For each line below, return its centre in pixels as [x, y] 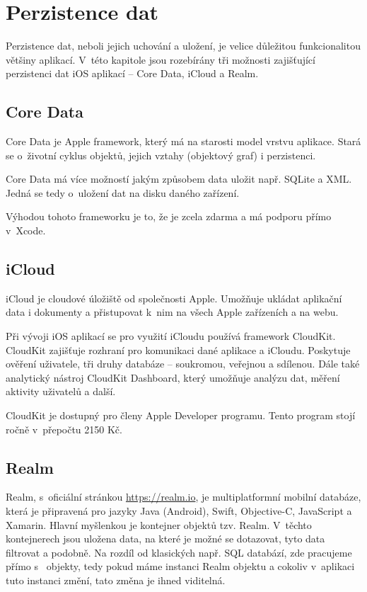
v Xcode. [26, 230]
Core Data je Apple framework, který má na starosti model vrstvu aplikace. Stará [183, 141]
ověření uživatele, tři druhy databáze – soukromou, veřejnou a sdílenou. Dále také [183, 364]
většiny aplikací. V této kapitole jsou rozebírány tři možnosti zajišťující [161, 59]
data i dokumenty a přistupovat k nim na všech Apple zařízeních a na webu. [172, 312]
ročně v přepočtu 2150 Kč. [64, 429]
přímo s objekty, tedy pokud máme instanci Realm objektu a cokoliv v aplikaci [180, 566]
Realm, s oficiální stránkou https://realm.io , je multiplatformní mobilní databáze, [183, 497]
